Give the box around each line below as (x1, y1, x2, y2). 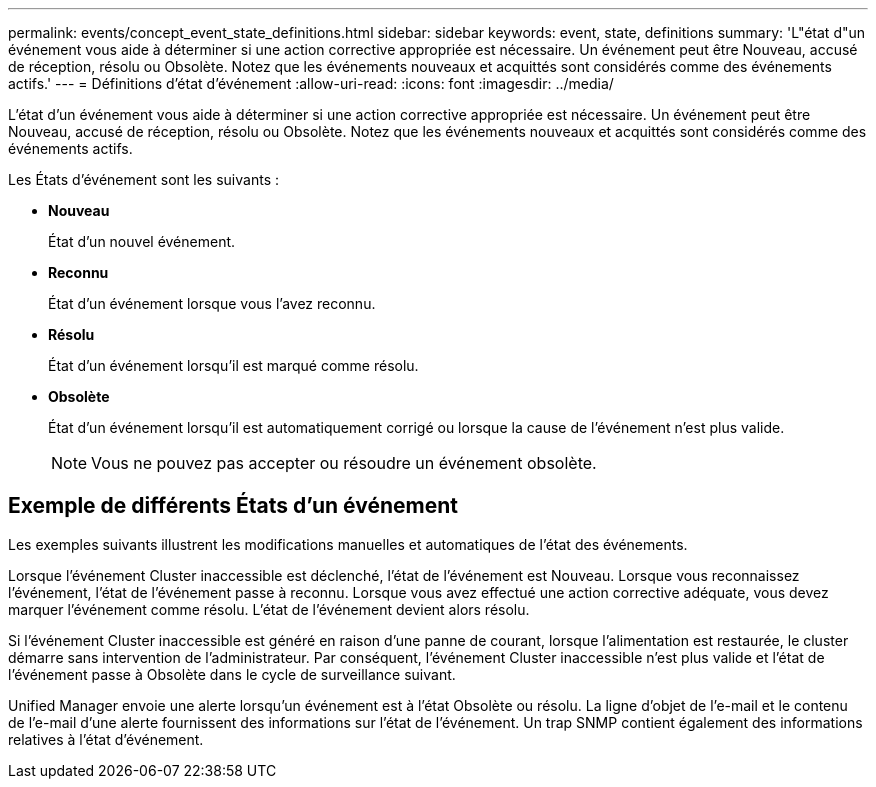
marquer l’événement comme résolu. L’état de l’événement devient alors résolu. (8, 600, 530, 618)
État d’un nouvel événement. (48, 233, 236, 250)
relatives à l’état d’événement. (8, 730, 204, 748)
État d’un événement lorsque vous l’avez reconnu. (48, 295, 376, 312)
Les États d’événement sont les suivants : (8, 171, 279, 188)
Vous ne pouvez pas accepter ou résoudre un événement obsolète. (91, 453, 597, 473)
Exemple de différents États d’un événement (8, 493, 458, 519)
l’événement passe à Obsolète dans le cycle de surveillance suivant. (8, 665, 456, 683)
